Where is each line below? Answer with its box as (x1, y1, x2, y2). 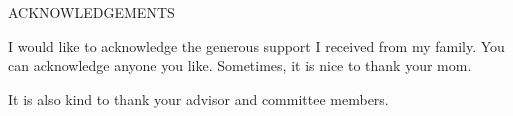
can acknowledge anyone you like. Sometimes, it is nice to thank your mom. (8, 55, 472, 76)
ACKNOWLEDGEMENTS (8, 2, 175, 22)
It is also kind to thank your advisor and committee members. (8, 88, 389, 109)
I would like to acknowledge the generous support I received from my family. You (8, 35, 505, 56)
